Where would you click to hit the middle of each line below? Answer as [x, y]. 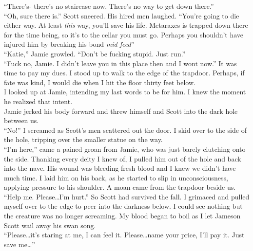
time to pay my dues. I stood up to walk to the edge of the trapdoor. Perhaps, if [124, 73]
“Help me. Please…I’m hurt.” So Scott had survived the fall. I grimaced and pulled [127, 196]
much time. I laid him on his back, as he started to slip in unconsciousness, [116, 177]
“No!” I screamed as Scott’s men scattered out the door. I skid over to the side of [125, 130]
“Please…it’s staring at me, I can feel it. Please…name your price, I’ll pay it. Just [124, 235]
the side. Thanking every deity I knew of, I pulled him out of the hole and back [123, 158]
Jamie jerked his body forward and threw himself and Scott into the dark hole [121, 111]
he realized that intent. [38, 101]
